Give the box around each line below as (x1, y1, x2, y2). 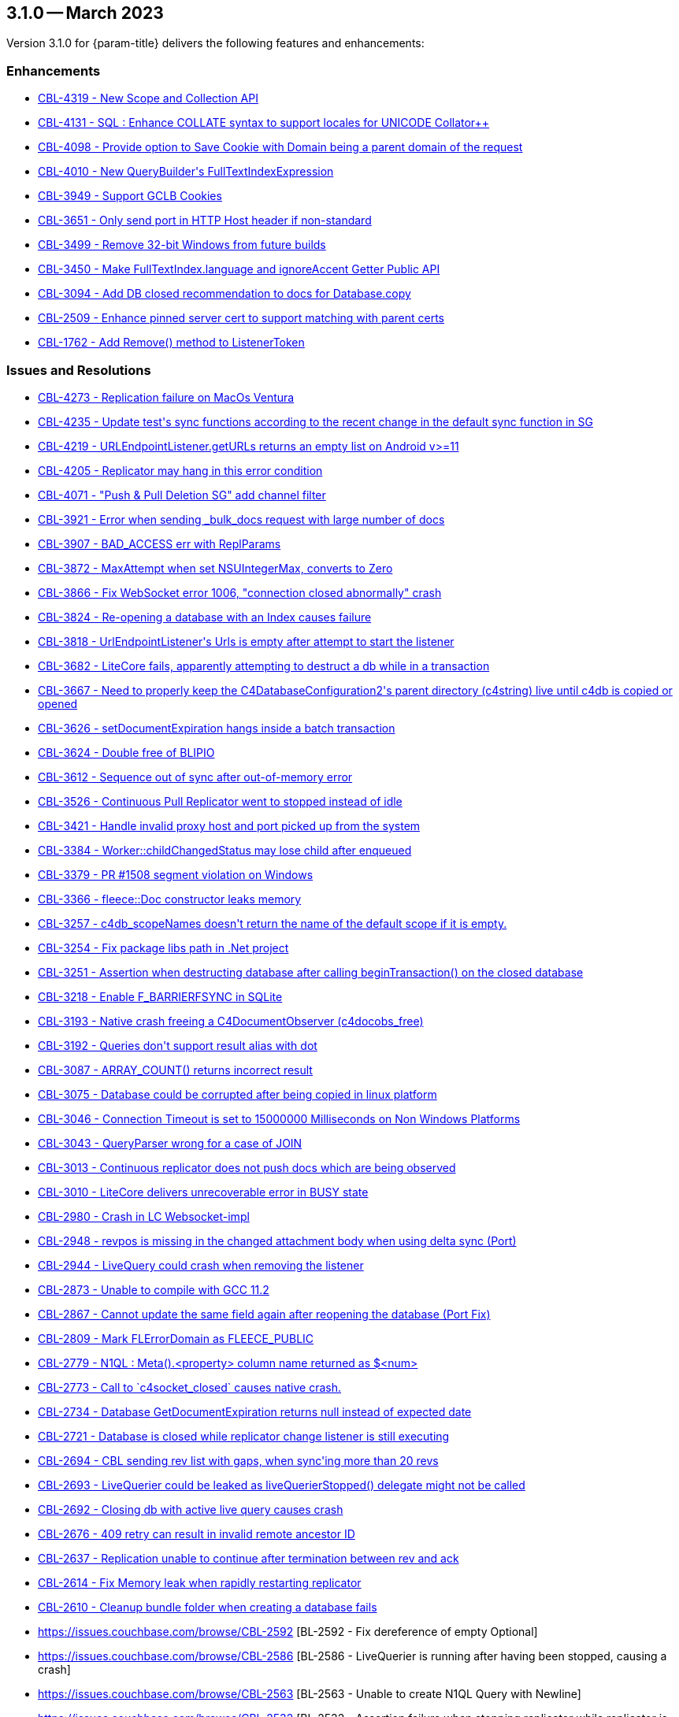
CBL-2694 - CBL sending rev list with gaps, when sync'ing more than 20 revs (38, 1453, 439, 1467)
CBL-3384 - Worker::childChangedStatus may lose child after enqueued (38, 843, 412, 857)
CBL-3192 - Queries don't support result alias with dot (38, 1038, 317, 1052)
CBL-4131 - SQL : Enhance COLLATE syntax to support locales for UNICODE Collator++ (38, 116, 490, 130)
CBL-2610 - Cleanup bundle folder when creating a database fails (38, 1600, 377, 1614)
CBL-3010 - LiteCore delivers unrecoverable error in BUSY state (38, 1185, 369, 1199)
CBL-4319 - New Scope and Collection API (38, 91, 258, 106)
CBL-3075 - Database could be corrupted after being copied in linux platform (38, 1087, 437, 1101)
